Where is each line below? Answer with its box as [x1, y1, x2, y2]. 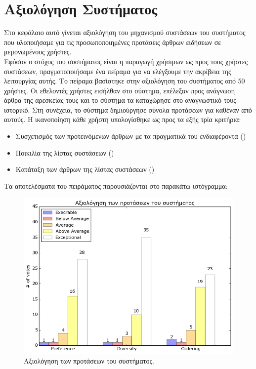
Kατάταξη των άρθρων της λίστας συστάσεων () [15, 164, 155, 174]
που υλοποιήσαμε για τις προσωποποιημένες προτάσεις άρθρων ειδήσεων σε [4, 37, 221, 47]
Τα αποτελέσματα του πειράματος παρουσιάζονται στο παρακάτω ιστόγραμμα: [4, 180, 228, 191]
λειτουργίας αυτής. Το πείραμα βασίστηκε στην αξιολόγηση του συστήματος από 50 [4, 76, 245, 86]
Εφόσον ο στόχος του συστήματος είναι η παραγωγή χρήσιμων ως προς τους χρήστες [4, 56, 248, 66]
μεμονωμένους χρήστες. [4, 46, 72, 57]
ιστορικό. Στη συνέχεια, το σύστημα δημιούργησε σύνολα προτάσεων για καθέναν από [4, 104, 252, 115]
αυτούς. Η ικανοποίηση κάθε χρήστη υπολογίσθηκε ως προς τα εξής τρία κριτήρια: [4, 114, 241, 124]
